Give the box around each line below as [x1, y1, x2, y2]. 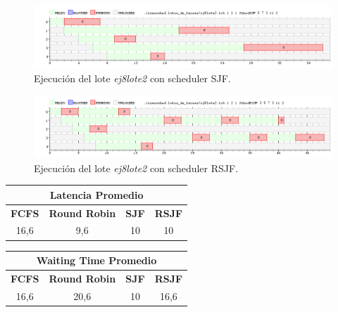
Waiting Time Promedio [36, 253, 157, 268]
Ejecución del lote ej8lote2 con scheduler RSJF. [34, 160, 239, 175]
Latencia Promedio [49, 187, 144, 202]
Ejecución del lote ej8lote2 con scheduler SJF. [34, 71, 231, 86]
